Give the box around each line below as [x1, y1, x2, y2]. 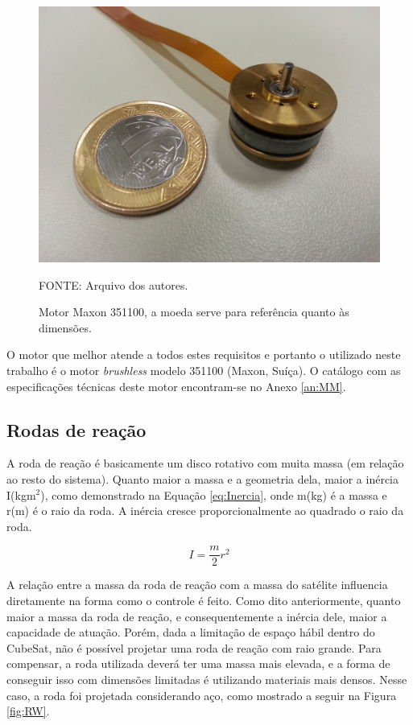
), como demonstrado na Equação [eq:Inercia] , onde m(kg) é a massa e [40, 486, 387, 503]
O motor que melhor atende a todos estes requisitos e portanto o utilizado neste [6, 346, 401, 363]
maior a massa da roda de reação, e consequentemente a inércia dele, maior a [6, 608, 387, 624]
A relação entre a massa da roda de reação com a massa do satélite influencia [6, 576, 388, 593]
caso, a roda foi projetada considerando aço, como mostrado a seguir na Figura [6, 686, 397, 703]
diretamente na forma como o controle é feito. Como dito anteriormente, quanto [6, 591, 401, 608]
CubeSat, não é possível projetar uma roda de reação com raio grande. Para [6, 639, 382, 656]
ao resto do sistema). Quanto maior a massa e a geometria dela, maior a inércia [6, 470, 399, 487]
